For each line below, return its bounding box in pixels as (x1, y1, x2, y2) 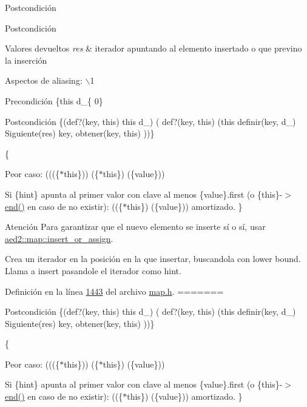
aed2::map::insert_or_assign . (5, 232, 113, 244)
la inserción (5, 53, 47, 66)
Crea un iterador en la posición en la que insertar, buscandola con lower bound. (5, 252, 301, 265)
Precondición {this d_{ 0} (5, 94, 103, 107)
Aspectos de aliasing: (5, 74, 83, 87)
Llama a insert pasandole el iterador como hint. (5, 264, 181, 277)
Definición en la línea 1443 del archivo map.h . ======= (5, 284, 224, 297)
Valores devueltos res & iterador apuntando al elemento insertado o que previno (5, 42, 302, 55)
